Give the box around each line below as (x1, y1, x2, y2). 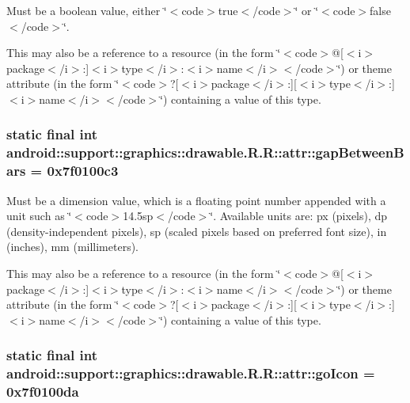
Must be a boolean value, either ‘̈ (6, 2, 167, 18)
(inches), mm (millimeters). (6, 238, 139, 255)
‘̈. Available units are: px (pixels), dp (210, 207, 388, 224)
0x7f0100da (6, 382, 79, 401)
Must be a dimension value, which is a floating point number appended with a (6, 192, 386, 208)
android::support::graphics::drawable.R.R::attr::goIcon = (6, 363, 375, 383)
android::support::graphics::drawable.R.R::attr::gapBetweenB (6, 143, 404, 162)
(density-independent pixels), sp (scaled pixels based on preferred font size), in (6, 222, 387, 239)
